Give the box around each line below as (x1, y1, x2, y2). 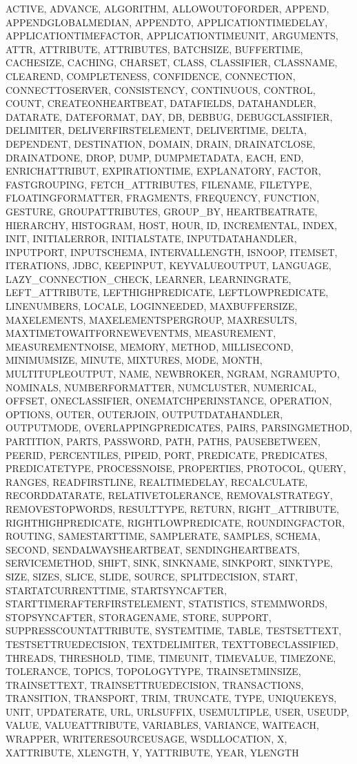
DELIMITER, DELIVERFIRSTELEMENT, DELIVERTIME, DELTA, (6, 123, 307, 137)
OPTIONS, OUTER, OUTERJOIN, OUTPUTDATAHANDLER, (6, 407, 283, 421)
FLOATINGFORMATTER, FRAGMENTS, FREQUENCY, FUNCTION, (6, 190, 320, 205)
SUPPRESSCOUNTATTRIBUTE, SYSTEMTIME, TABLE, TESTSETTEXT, (6, 623, 342, 638)
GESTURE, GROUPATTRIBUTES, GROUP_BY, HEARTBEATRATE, (6, 204, 318, 218)
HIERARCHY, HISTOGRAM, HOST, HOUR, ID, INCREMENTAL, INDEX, (6, 217, 338, 232)
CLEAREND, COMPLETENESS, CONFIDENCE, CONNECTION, (6, 68, 296, 83)
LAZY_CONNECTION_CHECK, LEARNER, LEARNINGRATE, (6, 271, 292, 286)
